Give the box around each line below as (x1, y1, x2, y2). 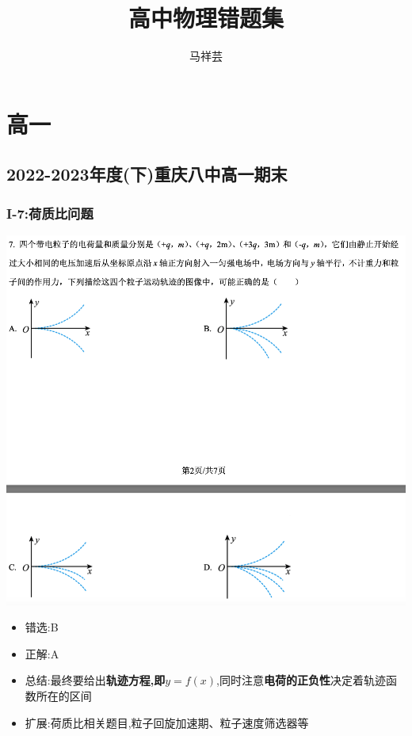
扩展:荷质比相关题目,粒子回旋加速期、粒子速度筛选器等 (25, 714, 309, 730)
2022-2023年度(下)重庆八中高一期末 (6, 162, 288, 186)
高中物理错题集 (128, 2, 284, 34)
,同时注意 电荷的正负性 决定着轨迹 (216, 672, 386, 688)
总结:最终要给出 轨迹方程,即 (25, 672, 166, 688)
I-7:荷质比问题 (6, 203, 93, 223)
